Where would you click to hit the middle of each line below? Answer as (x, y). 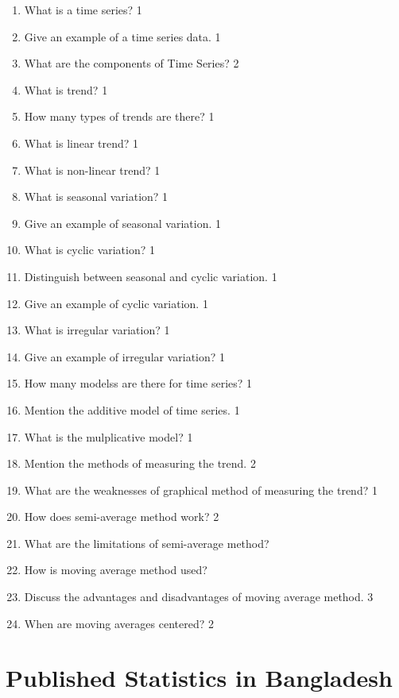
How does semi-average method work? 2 (122, 517)
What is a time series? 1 (83, 10)
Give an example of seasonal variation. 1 (123, 223)
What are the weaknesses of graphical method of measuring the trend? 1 (201, 490)
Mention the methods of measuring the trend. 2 (140, 463)
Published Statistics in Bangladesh (199, 678)
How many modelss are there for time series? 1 (138, 383)
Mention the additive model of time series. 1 (132, 409)
